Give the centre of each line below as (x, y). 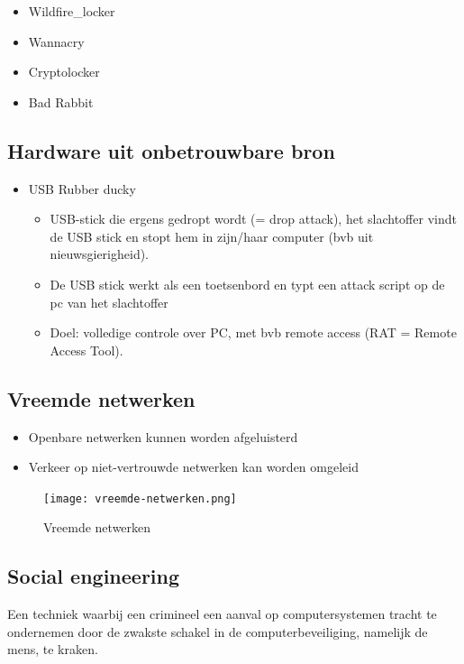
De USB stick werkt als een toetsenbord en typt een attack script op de (247, 284)
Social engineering (94, 576)
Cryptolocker (64, 72)
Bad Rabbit (61, 101)
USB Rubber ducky (82, 188)
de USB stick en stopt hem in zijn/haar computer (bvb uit (212, 236)
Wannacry (56, 41)
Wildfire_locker (72, 11)
